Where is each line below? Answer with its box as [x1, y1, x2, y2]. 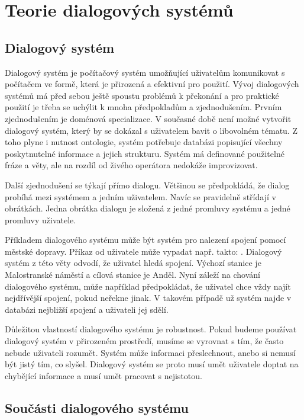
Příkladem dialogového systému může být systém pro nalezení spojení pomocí [5, 233, 286, 246]
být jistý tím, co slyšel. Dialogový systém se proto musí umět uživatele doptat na [5, 358, 299, 370]
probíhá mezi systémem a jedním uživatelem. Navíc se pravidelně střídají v [5, 190, 276, 203]
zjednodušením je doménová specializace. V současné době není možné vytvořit [5, 112, 292, 124]
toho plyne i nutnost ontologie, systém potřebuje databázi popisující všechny [5, 136, 283, 148]
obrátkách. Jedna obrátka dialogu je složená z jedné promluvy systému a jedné [5, 202, 290, 214]
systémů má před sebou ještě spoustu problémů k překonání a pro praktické [5, 89, 279, 101]
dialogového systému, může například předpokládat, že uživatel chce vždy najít [5, 280, 291, 292]
